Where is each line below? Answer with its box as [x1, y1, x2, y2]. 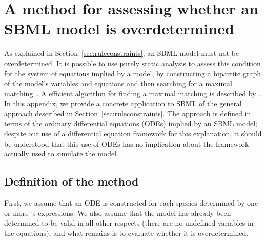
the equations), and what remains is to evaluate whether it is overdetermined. [4, 227, 249, 238]
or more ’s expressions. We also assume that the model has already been [4, 207, 231, 218]
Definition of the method [4, 173, 139, 189]
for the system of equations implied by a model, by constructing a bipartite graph [4, 68, 261, 78]
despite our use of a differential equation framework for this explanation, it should [4, 128, 262, 139]
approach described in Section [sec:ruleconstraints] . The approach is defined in [4, 108, 251, 118]
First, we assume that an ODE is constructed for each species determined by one [4, 197, 258, 208]
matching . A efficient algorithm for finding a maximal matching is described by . [4, 88, 261, 98]
